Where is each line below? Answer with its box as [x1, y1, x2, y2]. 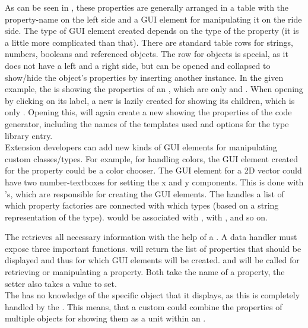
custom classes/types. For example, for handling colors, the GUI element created [5, 152, 298, 165]
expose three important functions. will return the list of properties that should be [5, 242, 301, 254]
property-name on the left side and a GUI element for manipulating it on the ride [5, 12, 302, 25]
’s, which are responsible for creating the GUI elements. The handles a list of [5, 187, 284, 200]
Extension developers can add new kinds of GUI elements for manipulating [5, 141, 277, 153]
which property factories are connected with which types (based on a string [5, 199, 279, 212]
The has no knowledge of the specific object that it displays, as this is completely [5, 289, 300, 301]
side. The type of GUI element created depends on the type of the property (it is [5, 24, 299, 37]
